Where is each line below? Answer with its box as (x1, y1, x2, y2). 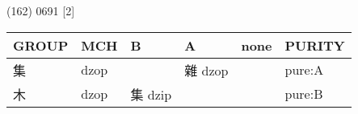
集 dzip (130, 84, 172, 104)
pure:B (284, 84, 323, 104)
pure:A (284, 60, 324, 79)
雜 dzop (184, 60, 229, 79)
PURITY (284, 35, 345, 55)
